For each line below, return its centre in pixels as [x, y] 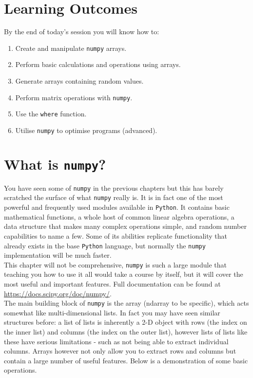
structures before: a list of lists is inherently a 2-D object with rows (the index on [126, 322]
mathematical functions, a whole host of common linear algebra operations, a [119, 216]
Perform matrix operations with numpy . [74, 97]
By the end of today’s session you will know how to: [82, 32]
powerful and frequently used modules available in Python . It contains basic [117, 207]
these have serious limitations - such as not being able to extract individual [116, 341]
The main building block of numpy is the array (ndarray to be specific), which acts [126, 303]
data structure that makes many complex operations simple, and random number [125, 226]
